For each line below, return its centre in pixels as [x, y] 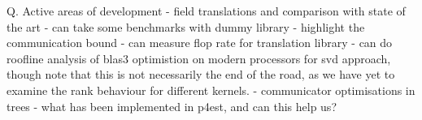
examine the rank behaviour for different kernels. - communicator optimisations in [211, 90]
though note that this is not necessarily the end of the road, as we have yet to [201, 74]
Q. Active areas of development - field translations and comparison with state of [206, 11]
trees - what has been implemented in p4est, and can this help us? [172, 106]
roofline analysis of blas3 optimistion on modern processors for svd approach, [199, 58]
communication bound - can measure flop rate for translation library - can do [200, 43]
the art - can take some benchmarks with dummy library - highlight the [186, 26]
